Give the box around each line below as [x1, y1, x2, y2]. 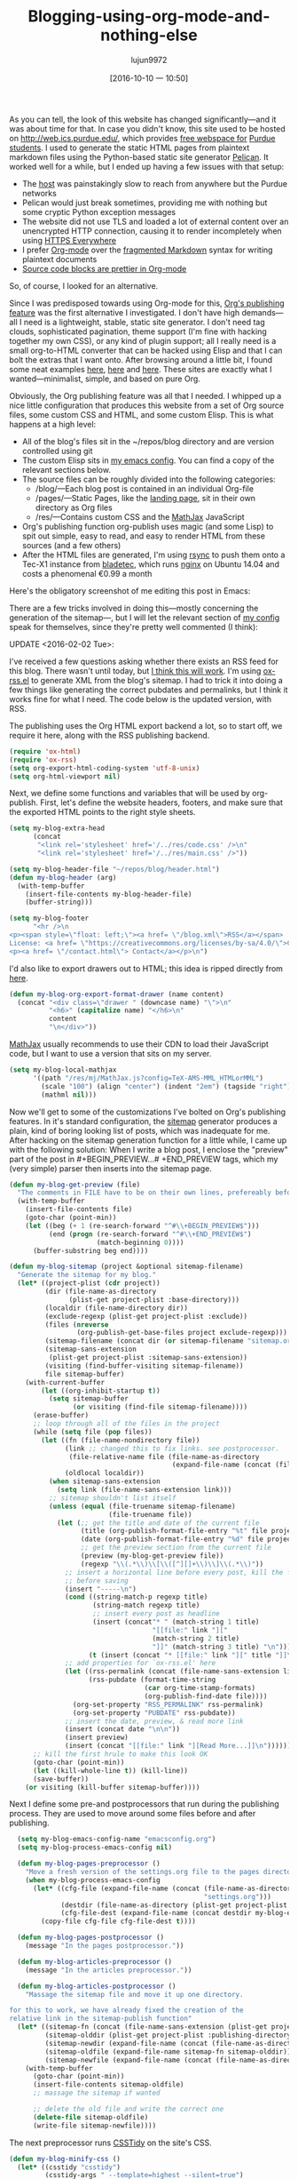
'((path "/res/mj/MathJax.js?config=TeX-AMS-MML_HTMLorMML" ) [32, 1074, 264, 1082]
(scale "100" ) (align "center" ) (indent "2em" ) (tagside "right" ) [41, 1082, 292, 1090]
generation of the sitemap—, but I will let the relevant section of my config [9, 611, 280, 623]
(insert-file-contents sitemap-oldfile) [32, 2080, 184, 2089]
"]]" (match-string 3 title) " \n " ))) [152, 1642, 292, 1651]
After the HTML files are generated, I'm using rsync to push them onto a [21, 549, 286, 560]
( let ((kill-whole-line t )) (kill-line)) [32, 1766, 189, 1775]
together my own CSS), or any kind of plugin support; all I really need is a [9, 335, 277, 346]
